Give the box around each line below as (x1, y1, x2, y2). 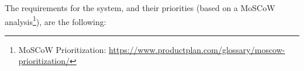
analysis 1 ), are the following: (5, 13, 106, 27)
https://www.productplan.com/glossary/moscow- (109, 43, 285, 55)
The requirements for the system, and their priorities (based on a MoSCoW (5, 2, 275, 13)
